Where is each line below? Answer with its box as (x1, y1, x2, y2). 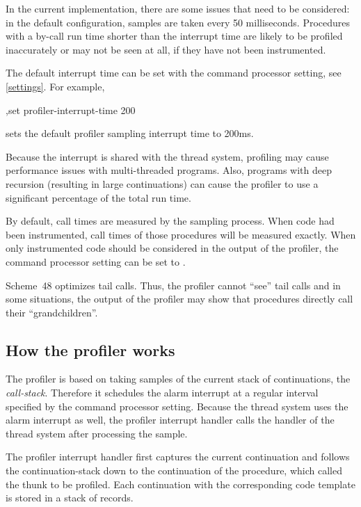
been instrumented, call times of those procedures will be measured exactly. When (6, 227, 356, 241)
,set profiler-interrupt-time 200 (6, 102, 136, 117)
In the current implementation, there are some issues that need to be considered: (6, 1, 350, 15)
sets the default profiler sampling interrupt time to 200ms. (6, 126, 254, 140)
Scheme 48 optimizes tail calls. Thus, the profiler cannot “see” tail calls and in (6, 277, 341, 292)
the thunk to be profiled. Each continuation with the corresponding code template (6, 476, 355, 491)
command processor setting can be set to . (6, 254, 186, 268)
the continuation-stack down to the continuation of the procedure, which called (6, 463, 342, 478)
